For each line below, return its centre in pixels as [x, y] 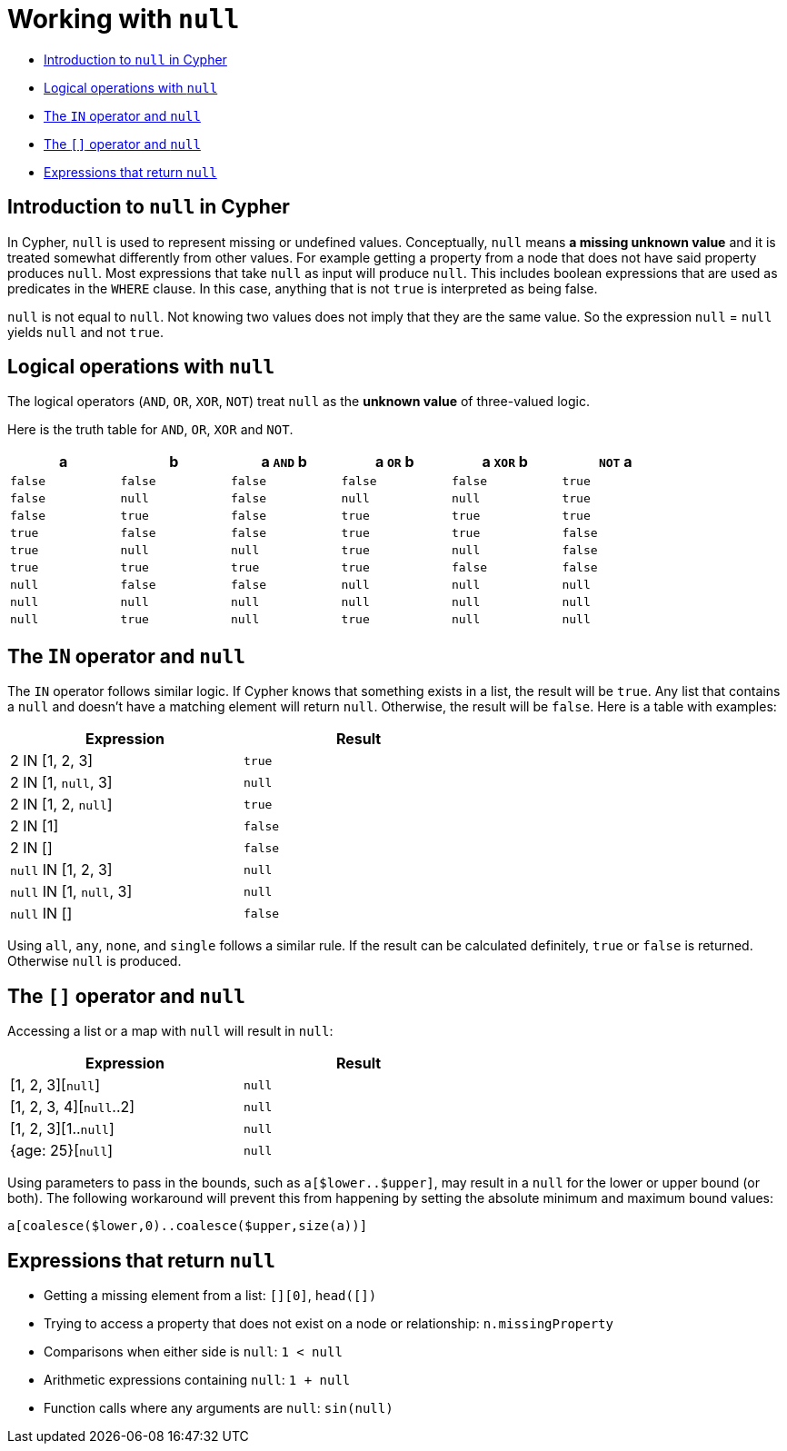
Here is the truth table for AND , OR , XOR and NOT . [150, 430]
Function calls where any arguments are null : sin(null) [219, 1407]
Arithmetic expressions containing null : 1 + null [197, 1379]
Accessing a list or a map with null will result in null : [170, 1031]
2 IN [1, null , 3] [61, 783]
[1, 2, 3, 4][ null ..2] [73, 1107]
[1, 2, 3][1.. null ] [62, 1129]
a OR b [394, 462]
